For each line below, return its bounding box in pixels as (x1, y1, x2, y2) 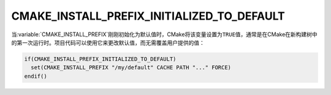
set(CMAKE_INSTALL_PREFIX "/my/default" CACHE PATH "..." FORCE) (31, 64, 232, 71)
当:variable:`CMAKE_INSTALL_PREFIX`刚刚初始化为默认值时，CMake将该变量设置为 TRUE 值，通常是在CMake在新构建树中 (11, 31, 318, 38)
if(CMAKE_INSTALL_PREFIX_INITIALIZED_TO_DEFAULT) (24, 55, 177, 63)
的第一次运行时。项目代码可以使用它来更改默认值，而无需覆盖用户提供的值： (11, 39, 205, 46)
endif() (24, 72, 47, 80)
